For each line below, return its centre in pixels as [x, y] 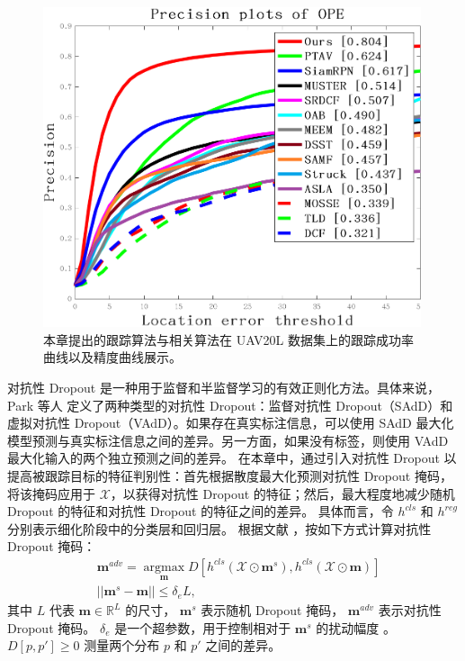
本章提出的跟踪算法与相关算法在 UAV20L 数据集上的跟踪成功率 [229, 339]
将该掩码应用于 [51, 493]
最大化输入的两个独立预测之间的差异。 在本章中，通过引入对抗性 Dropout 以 [232, 458]
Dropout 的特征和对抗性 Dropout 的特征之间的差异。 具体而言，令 [201, 511]
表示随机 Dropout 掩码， [273, 610]
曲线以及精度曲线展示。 [112, 357]
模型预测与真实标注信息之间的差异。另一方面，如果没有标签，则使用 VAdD [228, 440]
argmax [164, 567]
